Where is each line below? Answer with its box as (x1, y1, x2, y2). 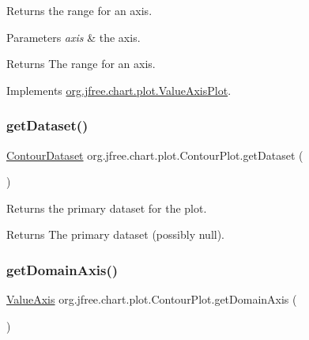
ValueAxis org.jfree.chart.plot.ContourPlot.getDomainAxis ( (6, 291, 297, 308)
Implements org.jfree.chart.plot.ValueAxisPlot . (6, 81, 232, 98)
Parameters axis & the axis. (6, 28, 141, 45)
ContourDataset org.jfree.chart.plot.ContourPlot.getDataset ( (6, 146, 303, 163)
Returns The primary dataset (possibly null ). (6, 226, 225, 243)
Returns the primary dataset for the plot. (6, 199, 207, 216)
